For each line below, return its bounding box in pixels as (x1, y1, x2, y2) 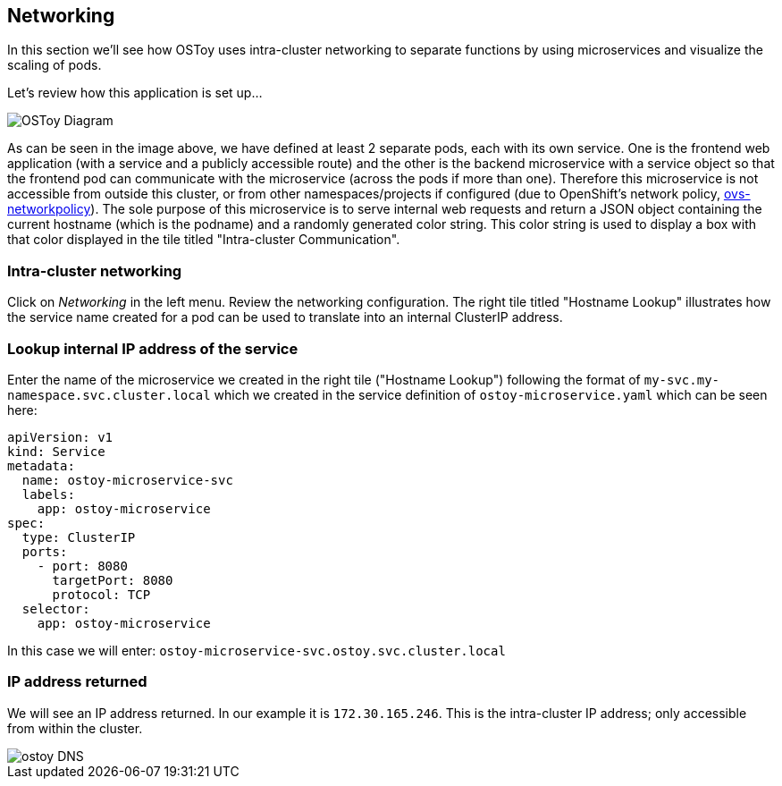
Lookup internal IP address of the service (7, 339, 299, 358)
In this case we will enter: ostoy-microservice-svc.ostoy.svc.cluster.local (7, 642, 506, 658)
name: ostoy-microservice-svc (21, 472, 233, 487)
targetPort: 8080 (52, 572, 173, 587)
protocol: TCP (52, 587, 151, 602)
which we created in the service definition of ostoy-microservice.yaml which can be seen (214, 386, 768, 402)
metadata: (7, 458, 75, 473)
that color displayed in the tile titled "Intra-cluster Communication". (7, 232, 400, 248)
